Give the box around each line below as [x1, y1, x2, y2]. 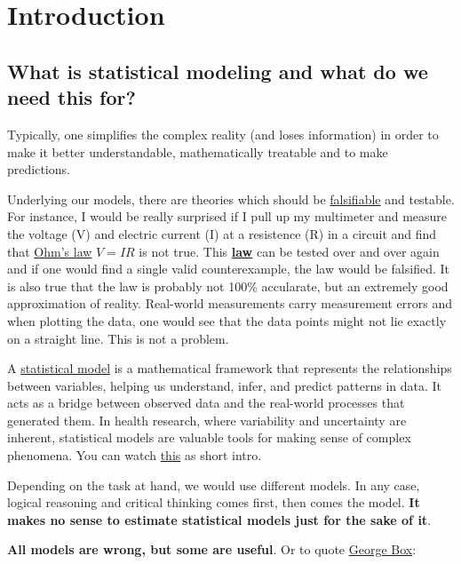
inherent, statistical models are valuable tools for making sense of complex [7, 428, 411, 447]
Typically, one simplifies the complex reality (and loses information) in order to [7, 124, 439, 143]
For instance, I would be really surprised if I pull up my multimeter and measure [7, 207, 448, 226]
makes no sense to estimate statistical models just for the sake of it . [7, 510, 432, 528]
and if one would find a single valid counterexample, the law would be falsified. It [7, 259, 449, 278]
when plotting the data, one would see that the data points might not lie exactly [7, 311, 447, 330]
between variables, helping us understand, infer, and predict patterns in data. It [7, 376, 442, 394]
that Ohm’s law [7, 242, 92, 260]
